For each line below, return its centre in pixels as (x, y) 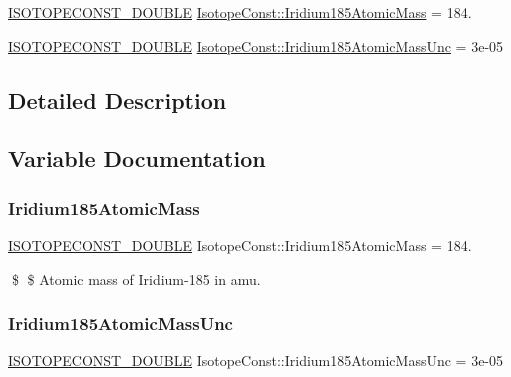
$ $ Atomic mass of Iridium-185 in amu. (136, 278)
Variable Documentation (137, 158)
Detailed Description (117, 99)
